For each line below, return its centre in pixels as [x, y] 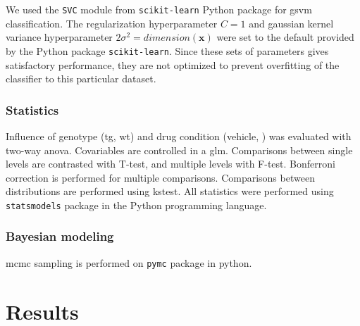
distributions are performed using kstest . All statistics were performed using [170, 191]
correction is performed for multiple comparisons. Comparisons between [160, 177]
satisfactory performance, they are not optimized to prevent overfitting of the [173, 64]
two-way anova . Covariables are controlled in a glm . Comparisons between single [179, 150]
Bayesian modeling [60, 236]
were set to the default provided [285, 37]
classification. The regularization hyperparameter [112, 23]
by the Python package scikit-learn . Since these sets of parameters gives [167, 50]
